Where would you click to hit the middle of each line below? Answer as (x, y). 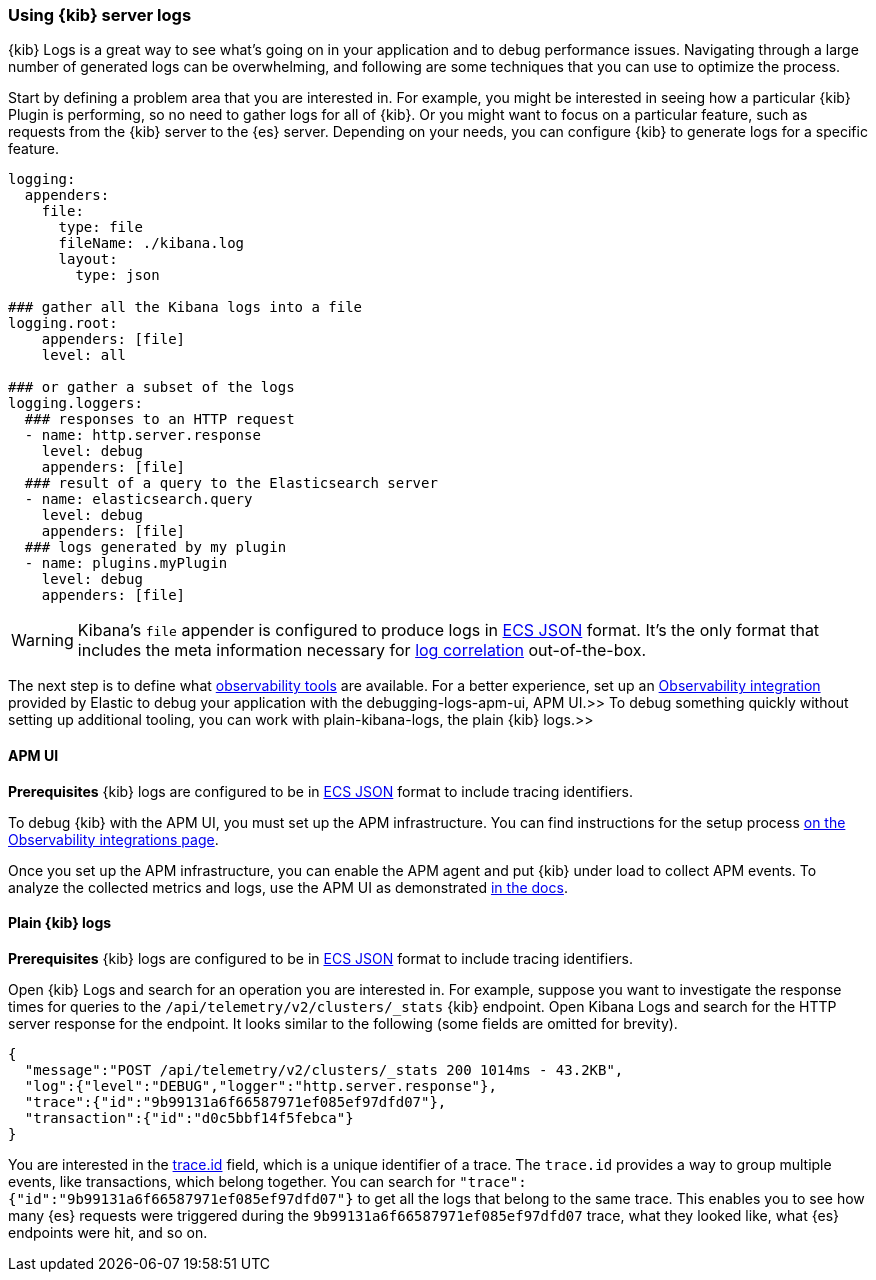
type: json (117, 275)
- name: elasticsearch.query (138, 499)
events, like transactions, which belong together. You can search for (232, 1181)
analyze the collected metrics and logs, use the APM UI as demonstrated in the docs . (288, 887)
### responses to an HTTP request (159, 419)
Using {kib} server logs (100, 15)
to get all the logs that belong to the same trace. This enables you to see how (611, 1198)
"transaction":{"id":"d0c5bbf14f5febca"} (189, 1117)
